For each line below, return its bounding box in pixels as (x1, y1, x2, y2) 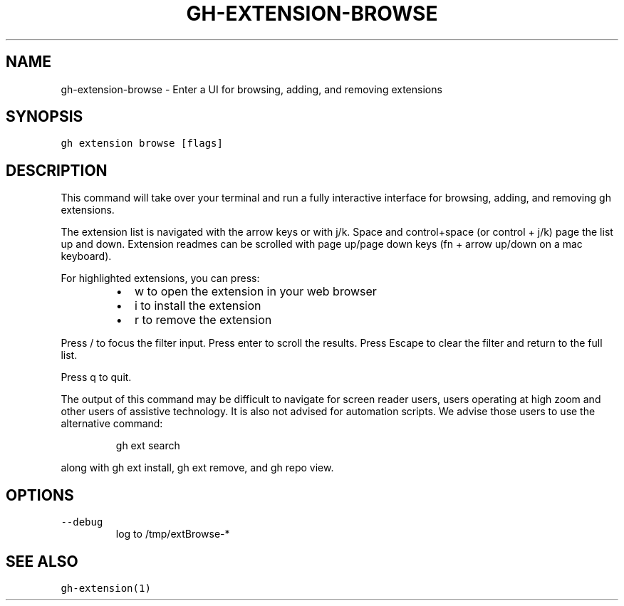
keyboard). (61, 250, 112, 263)
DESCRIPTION (6, 161, 108, 179)
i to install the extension (134, 298, 261, 313)
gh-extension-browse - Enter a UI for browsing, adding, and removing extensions (61, 83, 442, 95)
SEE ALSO (6, 552, 78, 570)
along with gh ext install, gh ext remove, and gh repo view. (61, 461, 334, 474)
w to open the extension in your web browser (134, 284, 377, 299)
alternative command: (61, 417, 163, 430)
